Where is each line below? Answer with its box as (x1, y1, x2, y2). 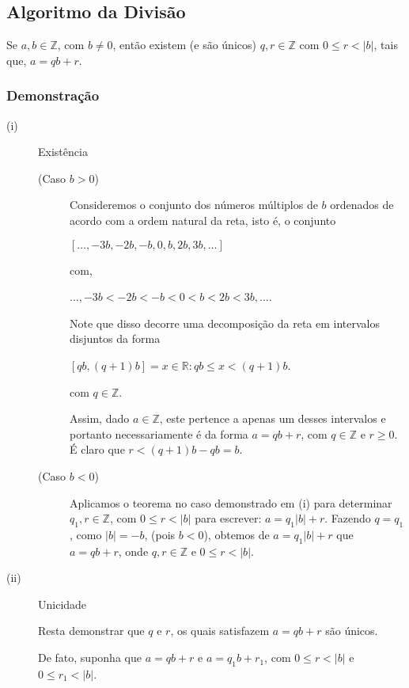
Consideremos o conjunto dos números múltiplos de (70, 196, 318, 213)
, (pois (144, 526, 176, 542)
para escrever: (195, 510, 262, 526)
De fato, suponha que (38, 649, 142, 666)
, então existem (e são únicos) (112, 36, 256, 53)
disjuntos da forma (70, 330, 161, 347)
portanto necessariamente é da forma (70, 425, 248, 442)
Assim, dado (70, 410, 130, 427)
